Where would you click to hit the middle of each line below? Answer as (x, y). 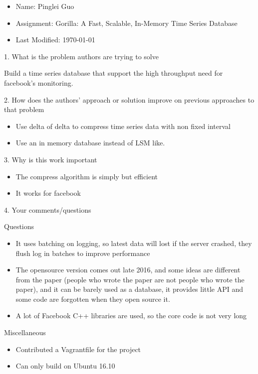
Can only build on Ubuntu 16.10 (65, 366)
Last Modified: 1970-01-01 (55, 40)
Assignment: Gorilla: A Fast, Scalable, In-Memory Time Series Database (127, 23)
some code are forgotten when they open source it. (93, 299)
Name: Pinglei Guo (45, 6)
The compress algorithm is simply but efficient (87, 176)
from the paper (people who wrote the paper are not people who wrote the (130, 279)
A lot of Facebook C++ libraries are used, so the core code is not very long (131, 315)
